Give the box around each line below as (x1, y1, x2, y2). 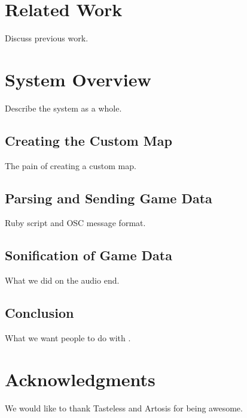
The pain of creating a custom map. (5, 159, 136, 172)
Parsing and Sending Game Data (5, 188, 212, 207)
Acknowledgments (5, 366, 155, 391)
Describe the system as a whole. (5, 101, 122, 114)
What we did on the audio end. (5, 274, 120, 287)
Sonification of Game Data (5, 246, 172, 264)
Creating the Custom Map (5, 131, 172, 149)
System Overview (5, 67, 151, 91)
